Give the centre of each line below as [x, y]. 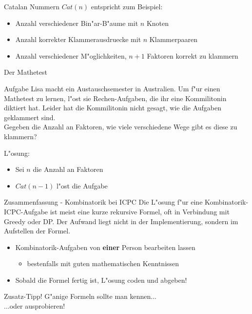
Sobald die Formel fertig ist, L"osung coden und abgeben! [101, 280]
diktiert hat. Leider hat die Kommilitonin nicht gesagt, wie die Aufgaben [113, 108]
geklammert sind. [30, 117]
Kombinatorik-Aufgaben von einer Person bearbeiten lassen [105, 247]
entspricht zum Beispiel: [127, 6]
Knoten [158, 23]
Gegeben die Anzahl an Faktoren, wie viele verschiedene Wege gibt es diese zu [121, 127]
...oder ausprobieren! [35, 306]
